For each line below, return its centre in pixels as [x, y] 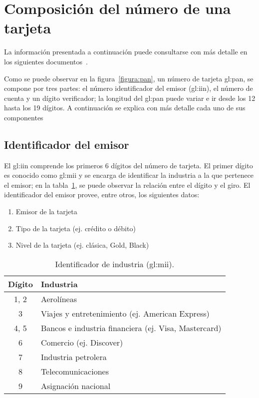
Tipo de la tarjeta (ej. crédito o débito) [76, 228]
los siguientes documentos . [46, 61]
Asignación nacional [76, 386]
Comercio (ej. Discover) [82, 342]
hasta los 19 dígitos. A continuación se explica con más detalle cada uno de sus [125, 108]
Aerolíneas [59, 299]
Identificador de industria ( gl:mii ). [115, 264]
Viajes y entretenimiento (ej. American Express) [125, 313]
